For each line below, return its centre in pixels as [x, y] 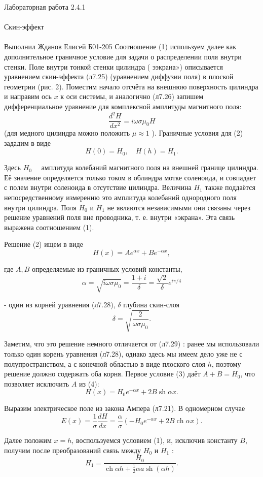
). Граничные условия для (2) [197, 133]
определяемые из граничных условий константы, [107, 269]
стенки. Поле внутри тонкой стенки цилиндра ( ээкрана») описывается [114, 66]
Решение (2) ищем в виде [44, 244]
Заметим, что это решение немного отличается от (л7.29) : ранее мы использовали [132, 344]
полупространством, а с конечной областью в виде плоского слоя [105, 363]
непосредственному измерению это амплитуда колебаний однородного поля [120, 197]
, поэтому [226, 363]
